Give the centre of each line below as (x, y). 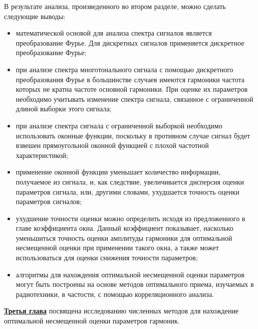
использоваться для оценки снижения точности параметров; (107, 258)
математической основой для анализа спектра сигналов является (114, 33)
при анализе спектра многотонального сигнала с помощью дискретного (124, 69)
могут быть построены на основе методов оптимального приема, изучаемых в (135, 284)
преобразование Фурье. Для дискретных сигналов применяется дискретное (130, 42)
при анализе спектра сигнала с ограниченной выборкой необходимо (119, 125)
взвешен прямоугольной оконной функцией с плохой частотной (112, 145)
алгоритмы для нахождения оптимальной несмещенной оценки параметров (130, 274)
